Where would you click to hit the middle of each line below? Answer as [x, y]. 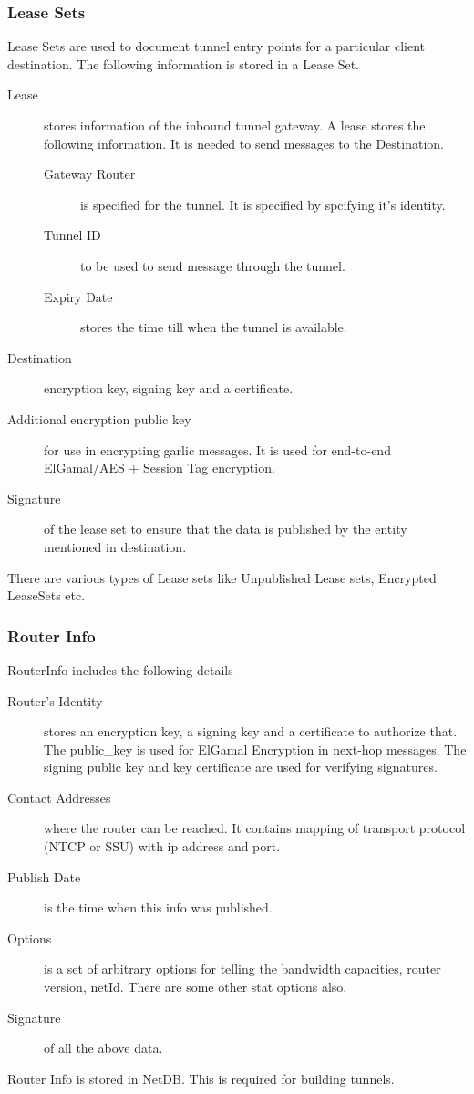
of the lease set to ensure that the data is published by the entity [226, 529]
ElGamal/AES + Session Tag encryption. [160, 468]
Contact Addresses [59, 797]
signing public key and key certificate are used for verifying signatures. [241, 767]
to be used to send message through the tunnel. [213, 265]
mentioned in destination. [115, 546]
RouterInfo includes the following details [120, 669]
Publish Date [44, 876]
